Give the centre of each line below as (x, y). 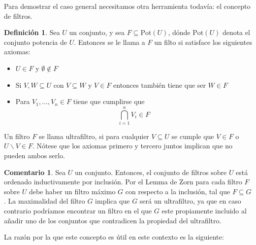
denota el (236, 32)
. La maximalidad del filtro (45, 201)
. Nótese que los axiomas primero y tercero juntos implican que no (133, 146)
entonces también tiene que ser (160, 85)
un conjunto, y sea (97, 32)
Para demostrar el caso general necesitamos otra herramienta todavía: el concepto (127, 6)
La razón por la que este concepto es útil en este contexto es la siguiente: (114, 237)
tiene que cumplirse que (109, 101)
